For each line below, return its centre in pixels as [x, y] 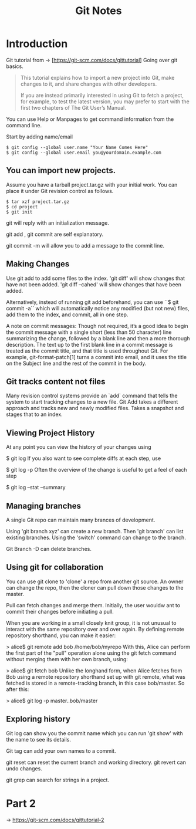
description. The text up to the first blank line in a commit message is [89, 344]
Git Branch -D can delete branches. [49, 549]
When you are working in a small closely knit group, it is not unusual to [91, 622]
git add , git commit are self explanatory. [55, 234]
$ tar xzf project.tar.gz [38, 202]
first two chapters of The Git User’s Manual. [73, 107]
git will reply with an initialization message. [58, 223]
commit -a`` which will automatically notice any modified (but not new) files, [98, 308]
